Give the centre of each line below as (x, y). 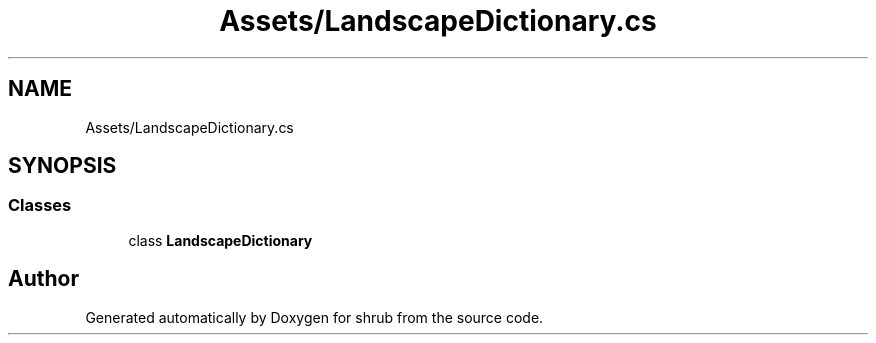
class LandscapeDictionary (220, 240)
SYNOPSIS (62, 166)
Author (43, 279)
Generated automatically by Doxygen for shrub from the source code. (314, 317)
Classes (40, 205)
